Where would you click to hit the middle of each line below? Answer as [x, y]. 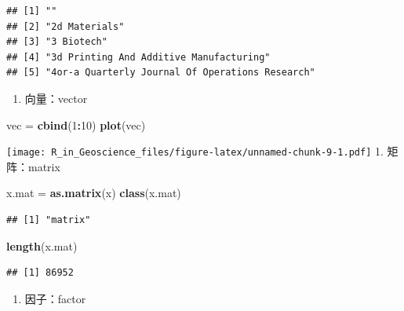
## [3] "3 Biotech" [57, 42]
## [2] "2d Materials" [66, 26]
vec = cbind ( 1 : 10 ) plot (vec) [76, 124]
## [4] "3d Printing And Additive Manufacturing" [138, 57]
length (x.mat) [42, 245]
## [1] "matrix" [49, 220]
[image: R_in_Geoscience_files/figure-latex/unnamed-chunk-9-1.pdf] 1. [195, 151]
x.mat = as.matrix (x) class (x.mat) [94, 193]
